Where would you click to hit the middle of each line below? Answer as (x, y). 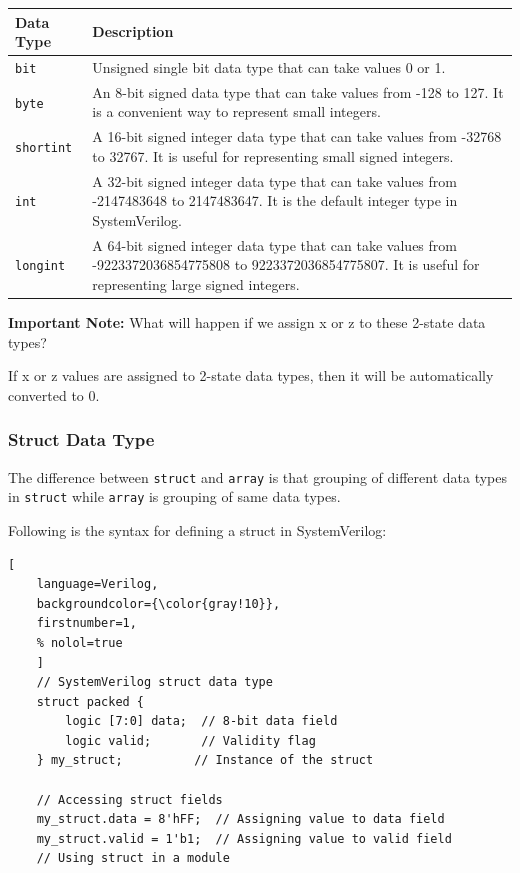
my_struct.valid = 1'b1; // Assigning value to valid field (244, 838)
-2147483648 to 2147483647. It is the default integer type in (275, 200)
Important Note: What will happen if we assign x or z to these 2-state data (247, 322)
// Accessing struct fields (129, 799)
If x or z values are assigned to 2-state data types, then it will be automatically (251, 375)
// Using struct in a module (133, 858)
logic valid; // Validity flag (190, 740)
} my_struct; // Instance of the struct (205, 760)
